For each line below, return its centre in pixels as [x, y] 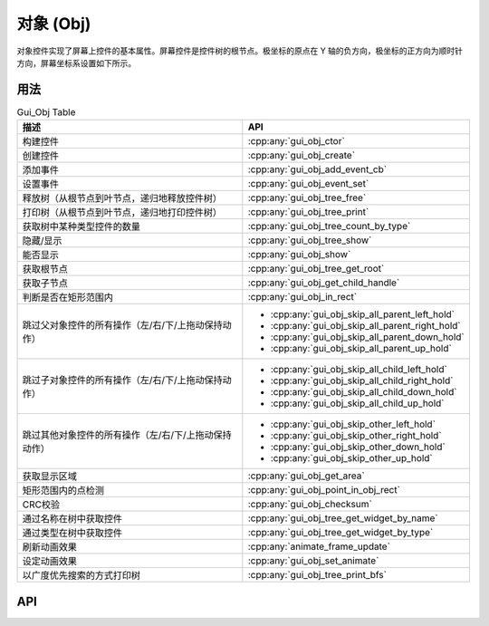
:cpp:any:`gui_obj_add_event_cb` [317, 169]
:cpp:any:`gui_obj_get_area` [307, 476]
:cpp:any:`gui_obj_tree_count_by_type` [329, 226]
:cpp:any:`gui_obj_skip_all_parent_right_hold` [365, 326]
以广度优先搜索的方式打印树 [81, 575]
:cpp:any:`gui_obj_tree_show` [310, 240]
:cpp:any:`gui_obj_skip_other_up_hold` [352, 458]
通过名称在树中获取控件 [72, 519]
